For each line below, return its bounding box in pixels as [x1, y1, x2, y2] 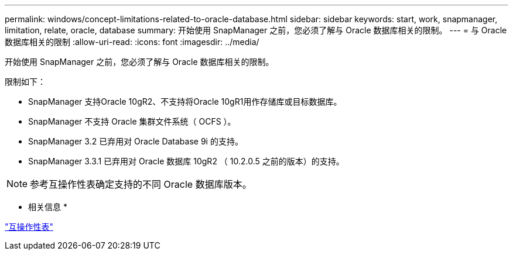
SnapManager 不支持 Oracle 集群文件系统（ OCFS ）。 [28, 116, 236, 126]
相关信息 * [28, 202, 67, 212]
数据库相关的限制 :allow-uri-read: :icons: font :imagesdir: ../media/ [5, 37, 259, 47]
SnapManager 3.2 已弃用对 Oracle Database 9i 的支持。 [28, 136, 243, 146]
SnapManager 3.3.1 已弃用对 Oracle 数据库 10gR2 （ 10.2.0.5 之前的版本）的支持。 [28, 156, 344, 166]
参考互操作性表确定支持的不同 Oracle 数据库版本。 [30, 178, 252, 190]
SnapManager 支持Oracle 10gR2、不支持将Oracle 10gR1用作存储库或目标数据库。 [28, 97, 342, 106]
